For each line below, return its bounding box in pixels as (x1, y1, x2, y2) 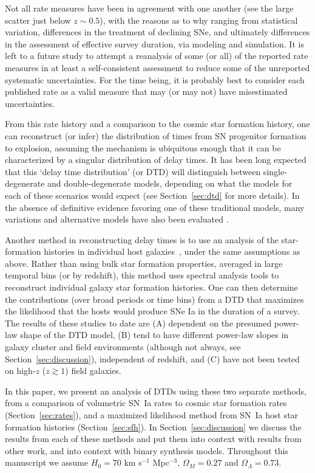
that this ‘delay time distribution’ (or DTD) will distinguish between (5, 165, 261, 178)
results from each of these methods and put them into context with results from (5, 432, 302, 445)
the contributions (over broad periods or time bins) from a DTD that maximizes (5, 292, 304, 305)
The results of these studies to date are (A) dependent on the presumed (5, 316, 272, 329)
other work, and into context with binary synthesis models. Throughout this (5, 444, 288, 457)
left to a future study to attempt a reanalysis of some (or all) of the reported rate (5, 49, 308, 62)
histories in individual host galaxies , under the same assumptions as (44, 245, 300, 258)
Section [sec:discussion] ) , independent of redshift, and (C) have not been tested (5, 352, 300, 365)
